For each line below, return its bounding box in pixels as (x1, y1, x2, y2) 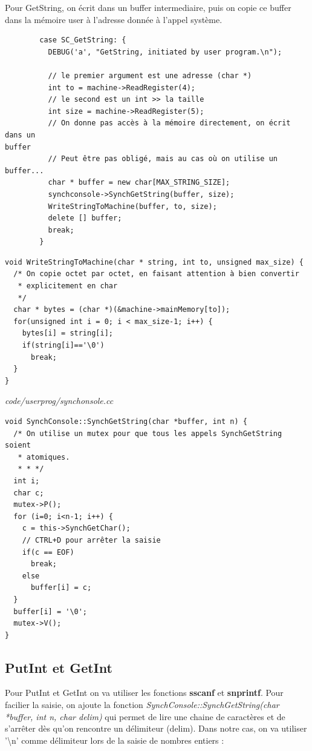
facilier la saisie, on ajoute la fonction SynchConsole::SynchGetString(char (5, 698, 279, 711)
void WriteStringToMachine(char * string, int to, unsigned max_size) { (5, 257, 304, 266)
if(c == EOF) (22, 548, 74, 557)
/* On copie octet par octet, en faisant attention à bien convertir (13, 270, 299, 279)
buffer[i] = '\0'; (13, 607, 88, 616)
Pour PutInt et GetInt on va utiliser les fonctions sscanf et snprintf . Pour (5, 686, 284, 699)
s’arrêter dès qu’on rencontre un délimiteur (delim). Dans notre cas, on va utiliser (5, 722, 307, 735)
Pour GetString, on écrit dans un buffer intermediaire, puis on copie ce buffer (5, 1, 291, 13)
